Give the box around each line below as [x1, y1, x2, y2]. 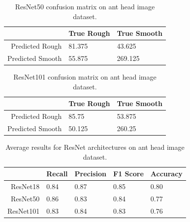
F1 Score [113, 168, 144, 179]
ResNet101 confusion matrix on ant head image [13, 71, 157, 82]
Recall [46, 168, 68, 179]
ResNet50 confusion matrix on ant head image [15, 1, 155, 11]
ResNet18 [11, 181, 40, 191]
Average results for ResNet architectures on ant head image [5, 141, 185, 152]
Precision [74, 168, 107, 179]
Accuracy [150, 168, 183, 179]
